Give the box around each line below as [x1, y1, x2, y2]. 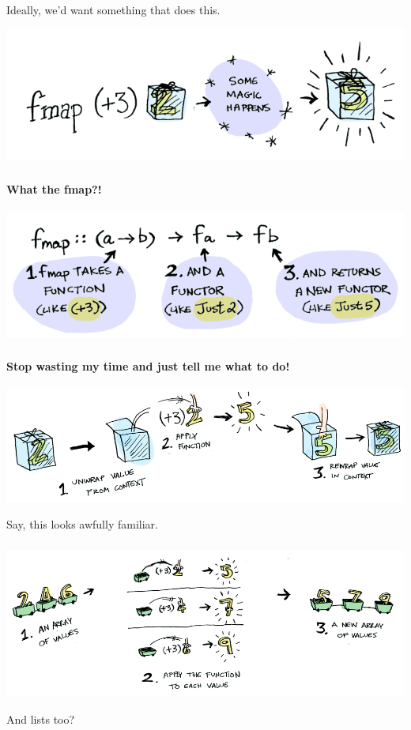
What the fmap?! [6, 181, 102, 198]
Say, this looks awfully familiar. [6, 516, 158, 532]
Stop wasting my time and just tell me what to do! [6, 358, 290, 374]
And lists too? [6, 710, 75, 727]
